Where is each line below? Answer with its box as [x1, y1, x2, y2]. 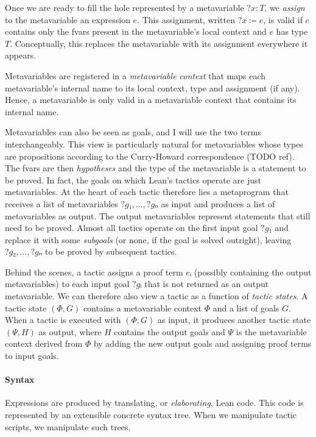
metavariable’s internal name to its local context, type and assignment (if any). [5, 81, 300, 94]
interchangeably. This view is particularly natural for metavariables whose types [5, 137, 303, 150]
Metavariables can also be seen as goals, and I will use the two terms [5, 126, 261, 138]
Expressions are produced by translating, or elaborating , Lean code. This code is [5, 396, 304, 409]
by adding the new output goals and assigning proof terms [93, 337, 312, 350]
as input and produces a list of [161, 197, 275, 210]
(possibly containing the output [194, 265, 312, 278]
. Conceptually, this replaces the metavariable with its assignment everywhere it [10, 37, 308, 49]
